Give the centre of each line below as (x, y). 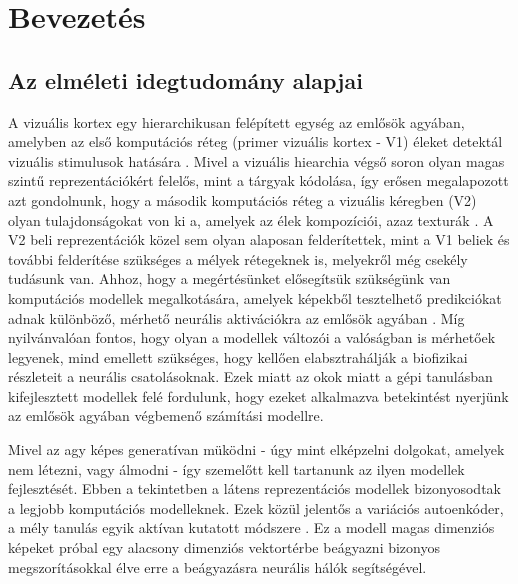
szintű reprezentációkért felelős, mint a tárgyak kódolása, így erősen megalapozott (258, 180)
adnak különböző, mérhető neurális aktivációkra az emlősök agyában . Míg (236, 317)
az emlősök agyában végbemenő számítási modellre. (166, 415)
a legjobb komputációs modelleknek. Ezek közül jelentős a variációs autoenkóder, (256, 507)
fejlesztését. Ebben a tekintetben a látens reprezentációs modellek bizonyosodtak (254, 488)
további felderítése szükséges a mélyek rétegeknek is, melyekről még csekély (238, 258)
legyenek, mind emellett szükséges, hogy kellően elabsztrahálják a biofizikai (238, 356)
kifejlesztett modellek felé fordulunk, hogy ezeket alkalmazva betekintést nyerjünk (258, 395)
